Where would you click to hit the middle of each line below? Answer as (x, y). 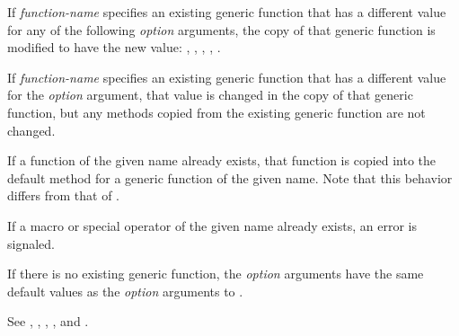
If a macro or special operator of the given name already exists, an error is (212, 225)
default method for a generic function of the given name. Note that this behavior (230, 177)
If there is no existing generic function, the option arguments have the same (216, 274)
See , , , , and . (48, 321)
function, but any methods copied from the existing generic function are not (216, 112)
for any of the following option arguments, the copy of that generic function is (221, 29)
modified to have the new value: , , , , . (114, 47)
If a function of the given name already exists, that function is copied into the (222, 160)
